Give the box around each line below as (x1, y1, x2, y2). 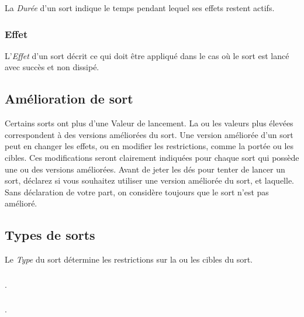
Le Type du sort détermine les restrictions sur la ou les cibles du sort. (5, 253, 253, 266)
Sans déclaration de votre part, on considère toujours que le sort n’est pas (5, 185, 269, 198)
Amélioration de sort (5, 89, 133, 108)
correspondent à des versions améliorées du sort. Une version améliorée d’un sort (5, 128, 293, 140)
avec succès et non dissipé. (5, 61, 99, 73)
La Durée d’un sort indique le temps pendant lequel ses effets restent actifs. (5, 2, 275, 13)
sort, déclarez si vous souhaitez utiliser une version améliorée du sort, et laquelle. (5, 174, 295, 187)
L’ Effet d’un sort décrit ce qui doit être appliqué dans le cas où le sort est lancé (5, 49, 289, 61)
